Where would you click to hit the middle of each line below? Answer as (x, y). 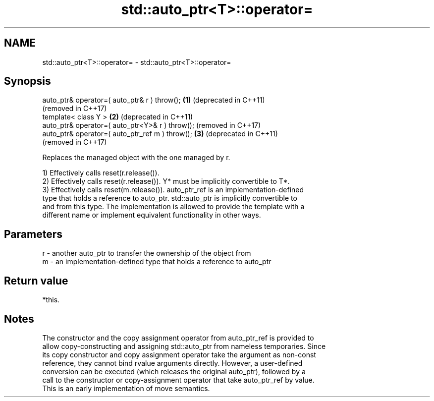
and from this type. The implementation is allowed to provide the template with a (173, 207)
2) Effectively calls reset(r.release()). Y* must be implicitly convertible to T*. (166, 181)
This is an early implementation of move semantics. (126, 388)
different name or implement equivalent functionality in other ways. (152, 215)
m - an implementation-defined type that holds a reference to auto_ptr (157, 262)
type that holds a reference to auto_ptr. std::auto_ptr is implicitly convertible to (170, 198)
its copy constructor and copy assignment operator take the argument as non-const (179, 354)
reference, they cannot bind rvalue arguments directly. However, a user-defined (172, 363)
